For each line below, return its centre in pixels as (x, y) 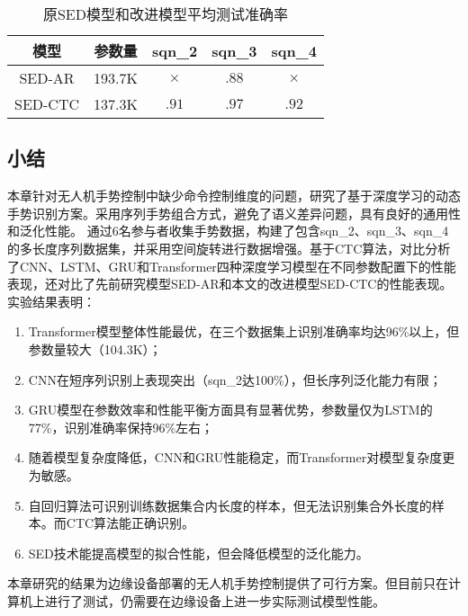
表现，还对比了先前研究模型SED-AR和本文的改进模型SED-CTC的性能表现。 (230, 284)
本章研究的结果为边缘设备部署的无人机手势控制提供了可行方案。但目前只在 (228, 583)
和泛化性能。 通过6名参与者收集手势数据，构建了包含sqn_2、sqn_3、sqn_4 (228, 231)
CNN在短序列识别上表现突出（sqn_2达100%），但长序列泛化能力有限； (235, 379)
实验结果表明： (51, 301)
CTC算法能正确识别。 (130, 523)
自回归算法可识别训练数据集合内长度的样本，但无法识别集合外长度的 (230, 505)
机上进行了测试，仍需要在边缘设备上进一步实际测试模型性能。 (202, 600)
